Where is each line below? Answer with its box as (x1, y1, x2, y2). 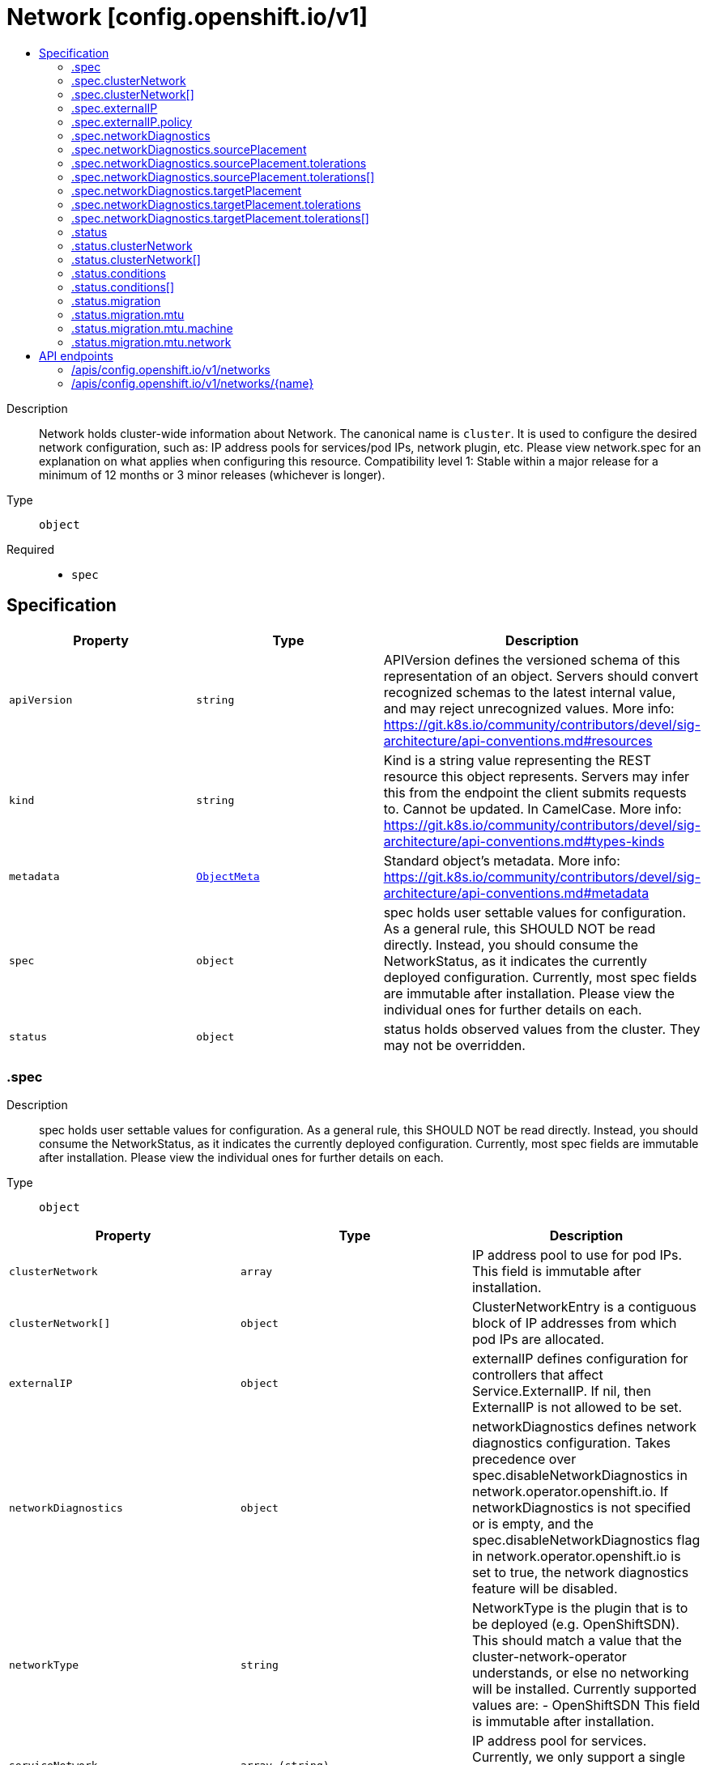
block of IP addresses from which (471, 1315, 677, 1332)
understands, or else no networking (471, 1665, 689, 1682)
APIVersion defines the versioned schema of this (383, 651, 680, 668)
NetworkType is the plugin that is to (471, 1600, 688, 1617)
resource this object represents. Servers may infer (383, 768, 689, 785)
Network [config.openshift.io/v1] (6, 3, 368, 31)
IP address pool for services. (471, 1733, 647, 1750)
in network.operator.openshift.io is (471, 1548, 681, 1565)
